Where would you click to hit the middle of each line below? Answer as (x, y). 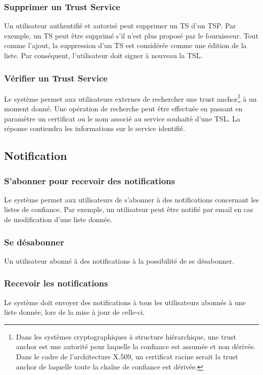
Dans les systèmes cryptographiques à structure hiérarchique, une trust (126, 336)
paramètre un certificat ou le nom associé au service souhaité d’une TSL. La (122, 118)
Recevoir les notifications (56, 283)
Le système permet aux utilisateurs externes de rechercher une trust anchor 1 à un (130, 98)
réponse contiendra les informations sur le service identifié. (95, 128)
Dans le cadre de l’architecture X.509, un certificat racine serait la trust (127, 357)
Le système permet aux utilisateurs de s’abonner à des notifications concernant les (131, 199)
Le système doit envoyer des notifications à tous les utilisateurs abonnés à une (125, 302)
